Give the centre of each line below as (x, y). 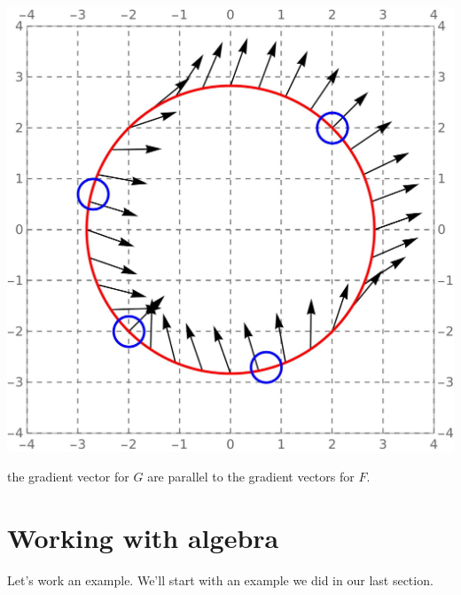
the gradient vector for (68, 477)
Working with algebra (143, 537)
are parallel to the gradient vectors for (251, 477)
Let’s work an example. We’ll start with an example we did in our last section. (220, 579)
